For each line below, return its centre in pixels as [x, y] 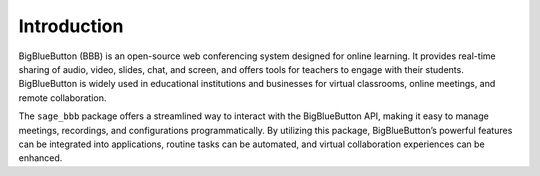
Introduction [71, 26]
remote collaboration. [62, 97]
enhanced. [40, 158]
